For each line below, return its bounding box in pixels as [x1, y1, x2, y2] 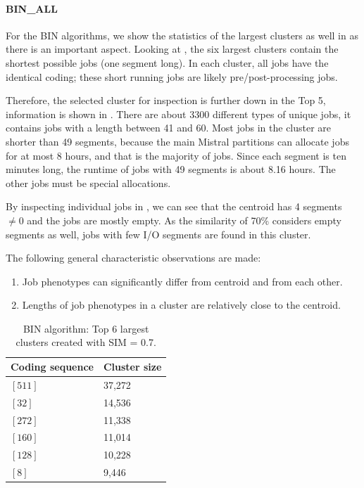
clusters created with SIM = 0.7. [15, 335, 156, 349]
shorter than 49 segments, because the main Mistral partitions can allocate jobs [6, 134, 349, 148]
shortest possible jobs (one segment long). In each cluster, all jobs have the [6, 55, 329, 70]
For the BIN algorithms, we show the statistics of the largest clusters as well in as [6, 27, 358, 42]
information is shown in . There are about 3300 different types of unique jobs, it [6, 106, 351, 121]
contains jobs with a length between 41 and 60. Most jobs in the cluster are [6, 120, 332, 135]
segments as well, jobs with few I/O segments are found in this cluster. [6, 226, 311, 241]
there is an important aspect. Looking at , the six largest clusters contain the [6, 41, 339, 56]
